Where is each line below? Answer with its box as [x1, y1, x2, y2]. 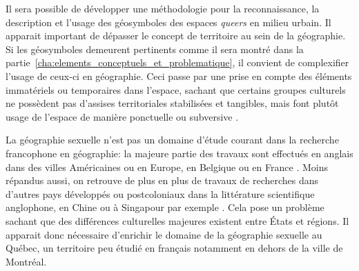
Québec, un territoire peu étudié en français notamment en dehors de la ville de [6, 241, 343, 255]
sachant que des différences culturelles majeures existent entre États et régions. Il [6, 213, 349, 228]
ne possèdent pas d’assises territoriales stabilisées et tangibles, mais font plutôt [6, 96, 339, 110]
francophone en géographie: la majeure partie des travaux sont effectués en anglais [6, 145, 353, 160]
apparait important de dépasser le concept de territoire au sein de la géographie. [6, 28, 346, 43]
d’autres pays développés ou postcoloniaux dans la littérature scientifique [6, 186, 315, 201]
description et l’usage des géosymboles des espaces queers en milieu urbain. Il [6, 14, 331, 29]
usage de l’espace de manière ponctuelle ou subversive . [6, 109, 239, 123]
